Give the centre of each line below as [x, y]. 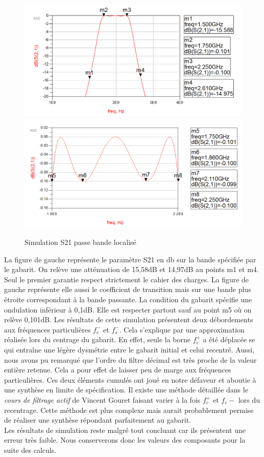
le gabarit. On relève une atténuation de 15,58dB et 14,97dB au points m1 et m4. [131, 269]
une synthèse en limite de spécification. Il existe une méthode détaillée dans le [126, 390]
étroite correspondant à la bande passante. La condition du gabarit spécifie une [128, 299]
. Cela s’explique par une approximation [182, 329]
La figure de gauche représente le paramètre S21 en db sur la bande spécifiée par [130, 259]
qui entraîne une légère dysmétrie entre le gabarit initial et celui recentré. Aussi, [129, 350]
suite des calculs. [30, 450]
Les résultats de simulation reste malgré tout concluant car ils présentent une [125, 430]
